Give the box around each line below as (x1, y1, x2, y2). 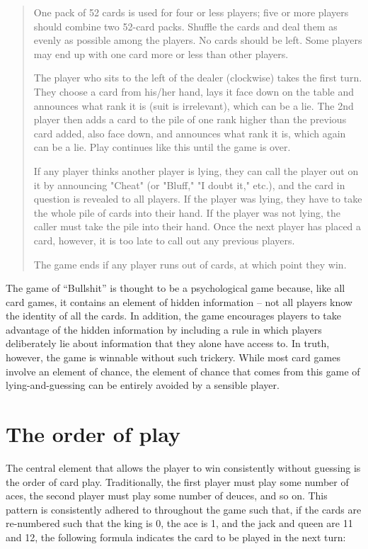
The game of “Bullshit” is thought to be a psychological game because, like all (6, 281, 345, 295)
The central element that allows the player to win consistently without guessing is (6, 460, 361, 475)
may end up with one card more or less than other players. (33, 46, 289, 61)
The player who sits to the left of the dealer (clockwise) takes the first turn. (33, 70, 362, 85)
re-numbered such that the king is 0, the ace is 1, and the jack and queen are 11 (6, 516, 353, 531)
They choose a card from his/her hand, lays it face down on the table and (33, 84, 355, 98)
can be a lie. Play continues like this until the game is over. (33, 140, 291, 154)
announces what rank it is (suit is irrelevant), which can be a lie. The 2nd (33, 98, 354, 113)
